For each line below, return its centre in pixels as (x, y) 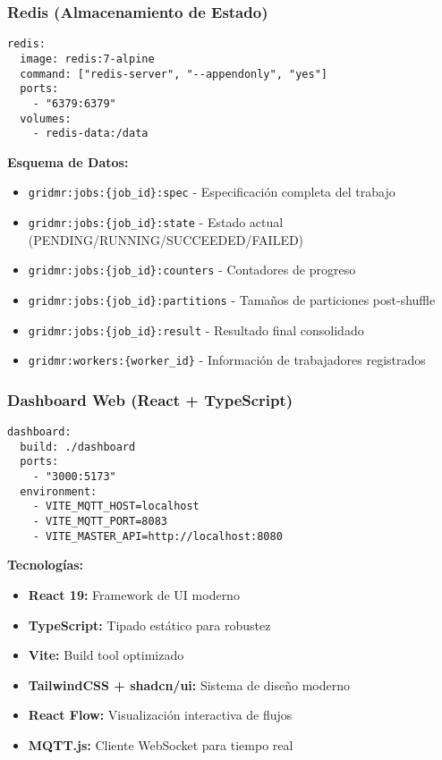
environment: (59, 491)
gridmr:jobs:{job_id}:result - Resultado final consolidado (196, 329)
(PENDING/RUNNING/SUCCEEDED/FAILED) (166, 239)
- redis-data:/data (90, 134)
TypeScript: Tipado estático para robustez (149, 625)
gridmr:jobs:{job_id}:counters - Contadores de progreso (192, 270)
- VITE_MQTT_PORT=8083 (100, 522)
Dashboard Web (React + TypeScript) (150, 399)
